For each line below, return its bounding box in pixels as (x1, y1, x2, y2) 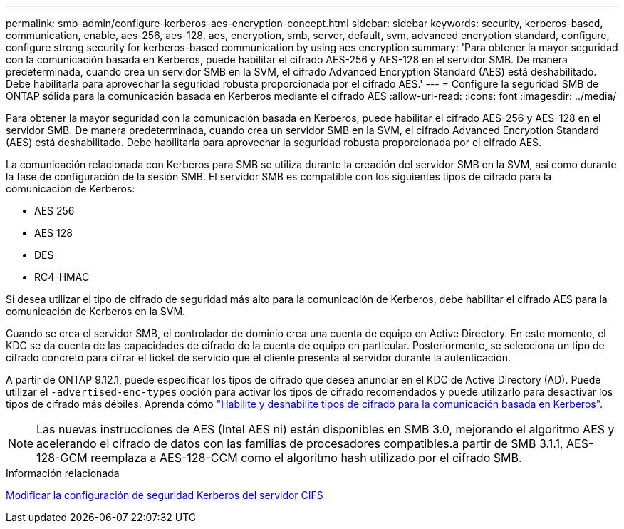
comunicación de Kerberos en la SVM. (6, 305, 186, 317)
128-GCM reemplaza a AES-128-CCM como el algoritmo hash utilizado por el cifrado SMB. (36, 451, 522, 465)
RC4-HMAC (34, 271, 90, 283)
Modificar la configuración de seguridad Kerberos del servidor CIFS (6, 489, 323, 501)
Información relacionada (6, 467, 120, 479)
